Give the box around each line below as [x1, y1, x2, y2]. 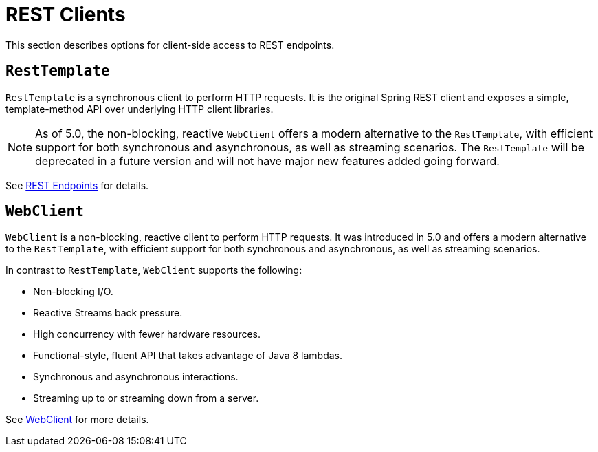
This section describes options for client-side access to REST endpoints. [5, 39, 335, 51]
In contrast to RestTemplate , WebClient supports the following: [5, 264, 302, 277]
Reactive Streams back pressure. [33, 307, 183, 319]
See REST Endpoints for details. [5, 179, 149, 191]
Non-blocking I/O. [33, 286, 113, 298]
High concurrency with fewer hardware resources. [33, 328, 261, 341]
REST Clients [5, 3, 126, 26]
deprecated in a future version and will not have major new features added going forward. [35, 153, 500, 168]
